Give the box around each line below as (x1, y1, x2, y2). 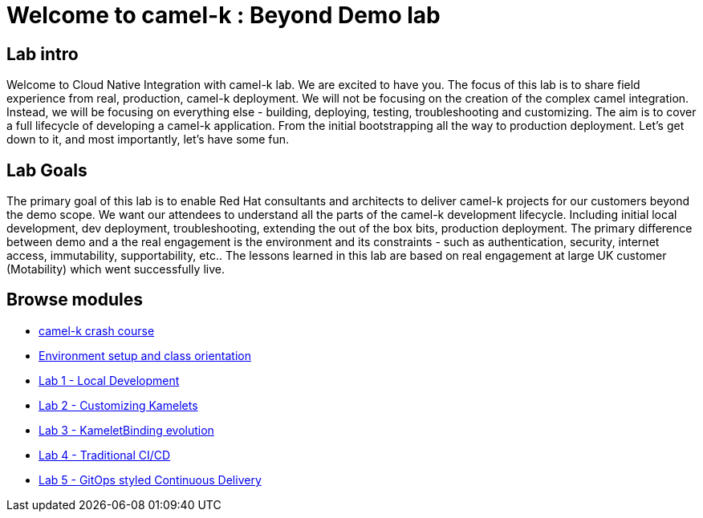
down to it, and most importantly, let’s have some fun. (6, 132, 290, 147)
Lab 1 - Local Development (39, 373, 180, 387)
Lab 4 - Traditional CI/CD (39, 447, 171, 462)
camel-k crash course (39, 323, 155, 338)
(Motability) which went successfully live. (6, 262, 225, 277)
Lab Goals (6, 160, 87, 180)
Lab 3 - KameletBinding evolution (39, 423, 214, 437)
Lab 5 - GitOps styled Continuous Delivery (39, 472, 262, 487)
